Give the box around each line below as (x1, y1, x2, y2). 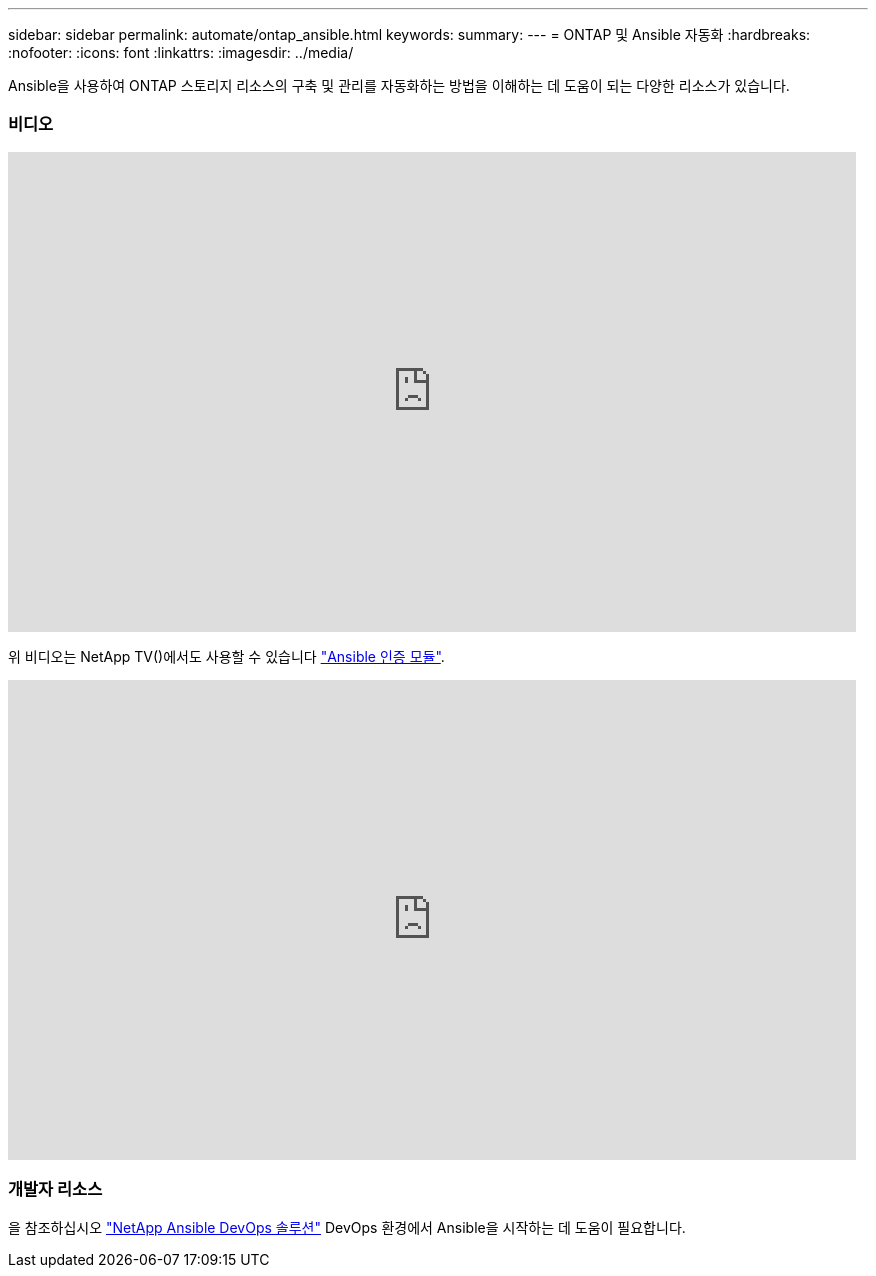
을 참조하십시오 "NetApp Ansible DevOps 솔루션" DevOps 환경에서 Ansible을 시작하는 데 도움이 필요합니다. (8, 1218, 686, 1236)
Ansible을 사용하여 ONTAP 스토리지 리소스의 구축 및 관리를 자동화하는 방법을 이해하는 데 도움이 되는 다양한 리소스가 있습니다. (8, 77, 790, 94)
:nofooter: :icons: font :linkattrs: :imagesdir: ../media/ (8, 44, 354, 61)
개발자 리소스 (8, 1179, 103, 1200)
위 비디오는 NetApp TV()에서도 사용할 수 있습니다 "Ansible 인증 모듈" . (8, 647, 445, 665)
